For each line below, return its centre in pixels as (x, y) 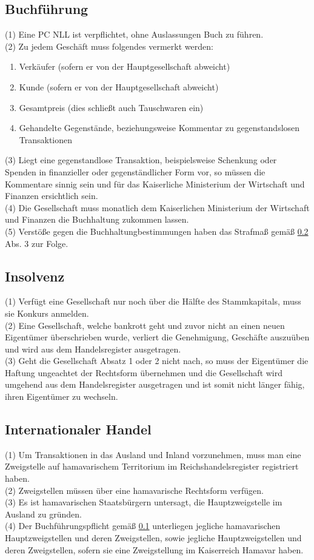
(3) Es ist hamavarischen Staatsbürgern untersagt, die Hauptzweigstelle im (144, 502)
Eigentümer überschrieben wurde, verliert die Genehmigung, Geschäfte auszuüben (157, 337)
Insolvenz (35, 276)
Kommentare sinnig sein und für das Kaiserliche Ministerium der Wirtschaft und (155, 184)
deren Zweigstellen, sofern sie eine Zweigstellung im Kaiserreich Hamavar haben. (154, 549)
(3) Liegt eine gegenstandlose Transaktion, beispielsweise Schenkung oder (141, 160)
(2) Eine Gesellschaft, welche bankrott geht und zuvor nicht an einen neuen (145, 325)
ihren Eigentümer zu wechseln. (62, 396)
